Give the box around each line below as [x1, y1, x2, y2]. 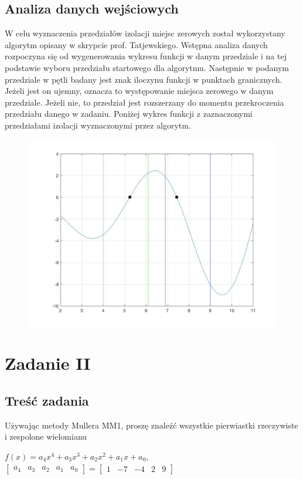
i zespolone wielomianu [5, 430, 87, 443]
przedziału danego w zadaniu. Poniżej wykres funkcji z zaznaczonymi [5, 107, 253, 120]
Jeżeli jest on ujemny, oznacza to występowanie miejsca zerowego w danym [5, 85, 274, 97]
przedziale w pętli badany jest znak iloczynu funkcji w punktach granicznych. [5, 73, 282, 85]
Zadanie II [5, 351, 91, 375]
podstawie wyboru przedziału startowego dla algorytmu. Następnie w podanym [5, 61, 289, 73]
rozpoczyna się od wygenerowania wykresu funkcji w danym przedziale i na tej [5, 50, 287, 62]
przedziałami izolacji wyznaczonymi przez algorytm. [5, 119, 191, 131]
